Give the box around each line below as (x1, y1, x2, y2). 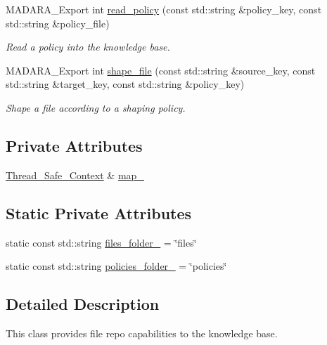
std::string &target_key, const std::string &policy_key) (6, 77, 245, 91)
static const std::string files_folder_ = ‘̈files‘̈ (6, 235, 197, 249)
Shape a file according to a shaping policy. (6, 100, 186, 115)
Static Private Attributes (6, 202, 192, 223)
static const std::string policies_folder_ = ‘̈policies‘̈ (6, 259, 227, 273)
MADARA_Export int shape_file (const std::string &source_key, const (6, 63, 316, 77)
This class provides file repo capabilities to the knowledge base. (6, 325, 278, 340)
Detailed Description (6, 293, 160, 315)
